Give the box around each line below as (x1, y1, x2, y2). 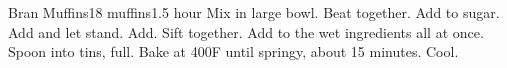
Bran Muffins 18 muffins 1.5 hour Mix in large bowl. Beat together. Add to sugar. (8, 2, 500, 22)
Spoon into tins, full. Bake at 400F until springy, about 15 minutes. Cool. (8, 41, 459, 62)
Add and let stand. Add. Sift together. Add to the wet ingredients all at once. (8, 21, 484, 42)
